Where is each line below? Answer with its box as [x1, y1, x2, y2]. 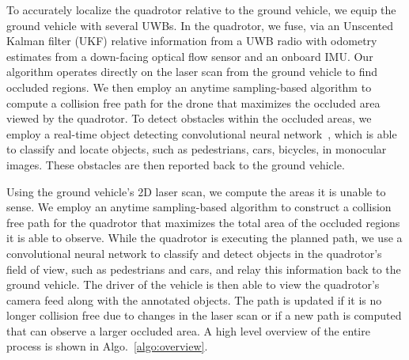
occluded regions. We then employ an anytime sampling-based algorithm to [6, 78, 372, 95]
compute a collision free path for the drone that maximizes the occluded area [6, 94, 381, 111]
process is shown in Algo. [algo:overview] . [6, 338, 208, 354]
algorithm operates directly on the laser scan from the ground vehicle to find [6, 63, 378, 80]
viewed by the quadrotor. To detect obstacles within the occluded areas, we [6, 110, 372, 127]
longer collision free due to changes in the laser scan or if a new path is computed [6, 307, 402, 324]
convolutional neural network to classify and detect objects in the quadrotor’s [6, 244, 382, 261]
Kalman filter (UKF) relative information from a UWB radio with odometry [6, 32, 377, 49]
